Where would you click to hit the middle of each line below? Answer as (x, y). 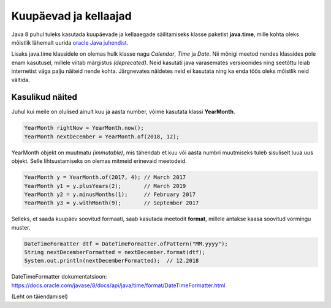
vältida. (21, 80)
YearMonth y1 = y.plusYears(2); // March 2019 (105, 186)
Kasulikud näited (44, 97)
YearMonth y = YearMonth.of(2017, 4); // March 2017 (105, 177)
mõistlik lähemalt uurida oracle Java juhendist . (70, 42)
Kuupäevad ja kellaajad (71, 16)
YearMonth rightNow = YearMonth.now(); (84, 128)
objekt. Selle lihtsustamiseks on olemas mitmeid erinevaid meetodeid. (99, 161)
